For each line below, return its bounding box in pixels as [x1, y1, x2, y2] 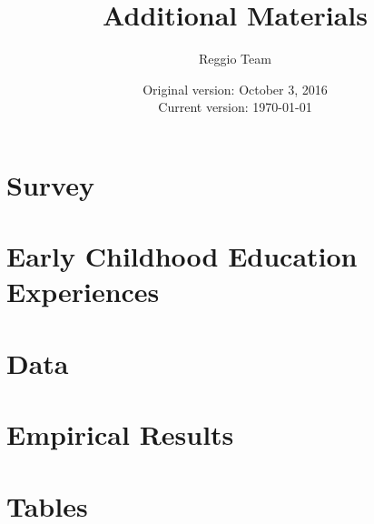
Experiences [6, 273, 160, 310]
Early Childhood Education [6, 237, 358, 275]
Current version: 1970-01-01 [158, 97, 312, 116]
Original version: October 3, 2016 [143, 79, 328, 98]
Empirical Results [6, 416, 234, 453]
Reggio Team [199, 49, 271, 68]
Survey [6, 166, 94, 203]
